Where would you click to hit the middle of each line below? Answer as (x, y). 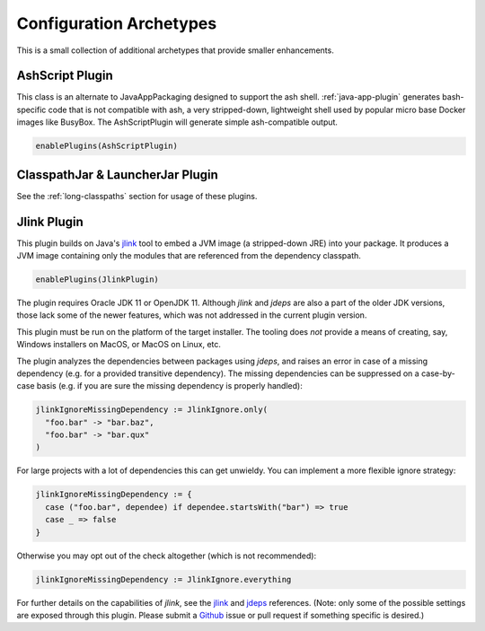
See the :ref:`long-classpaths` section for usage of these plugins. (137, 196)
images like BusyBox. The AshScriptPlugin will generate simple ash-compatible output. (177, 122)
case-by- (438, 373)
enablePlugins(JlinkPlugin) (97, 280)
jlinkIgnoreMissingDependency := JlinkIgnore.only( (152, 410)
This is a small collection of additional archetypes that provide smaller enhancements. (175, 50)
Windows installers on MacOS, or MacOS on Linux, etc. (119, 345)
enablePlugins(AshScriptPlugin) (107, 146)
